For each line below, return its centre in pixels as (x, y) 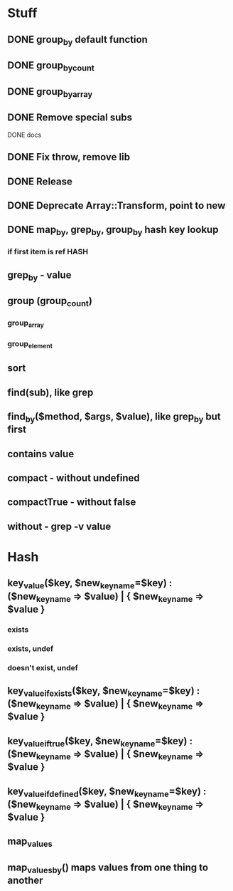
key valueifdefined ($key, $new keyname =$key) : (107, 792)
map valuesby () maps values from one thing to (108, 868)
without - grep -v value (59, 526)
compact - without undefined (74, 478)
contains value (41, 454)
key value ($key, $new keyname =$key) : (90, 584)
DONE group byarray (50, 92)
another (26, 881)
